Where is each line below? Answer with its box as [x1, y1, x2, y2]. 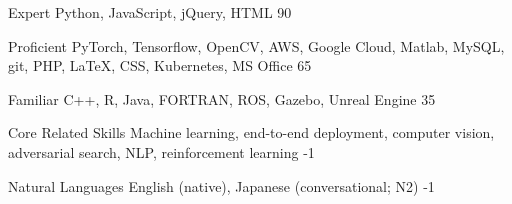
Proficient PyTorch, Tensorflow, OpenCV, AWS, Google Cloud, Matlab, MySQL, [8, 35, 505, 56]
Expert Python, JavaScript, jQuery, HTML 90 [8, 2, 292, 22]
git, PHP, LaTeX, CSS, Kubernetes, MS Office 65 [8, 55, 312, 76]
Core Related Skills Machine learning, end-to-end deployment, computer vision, [8, 122, 495, 143]
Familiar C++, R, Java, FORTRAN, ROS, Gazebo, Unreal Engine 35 [8, 88, 436, 109]
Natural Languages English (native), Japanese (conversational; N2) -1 [8, 175, 435, 196]
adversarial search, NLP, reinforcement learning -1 [8, 141, 315, 162]
